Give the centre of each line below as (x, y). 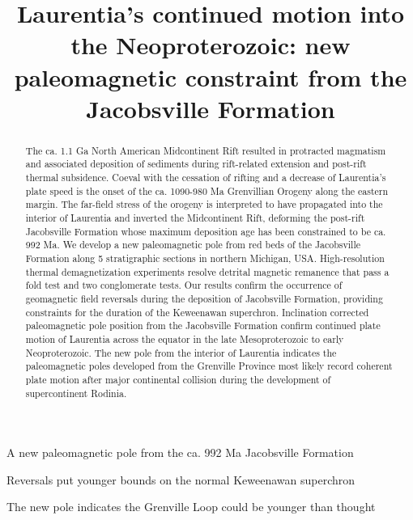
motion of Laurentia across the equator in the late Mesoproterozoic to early (185, 338)
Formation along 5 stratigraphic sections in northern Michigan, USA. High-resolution (205, 258)
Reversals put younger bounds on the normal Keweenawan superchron (181, 479)
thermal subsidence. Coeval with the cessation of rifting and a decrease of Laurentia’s (206, 178)
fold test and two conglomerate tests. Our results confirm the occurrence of (184, 285)
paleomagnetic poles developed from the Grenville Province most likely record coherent (209, 366)
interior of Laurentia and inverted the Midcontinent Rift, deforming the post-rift (195, 218)
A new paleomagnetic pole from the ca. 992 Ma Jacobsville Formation (180, 452)
